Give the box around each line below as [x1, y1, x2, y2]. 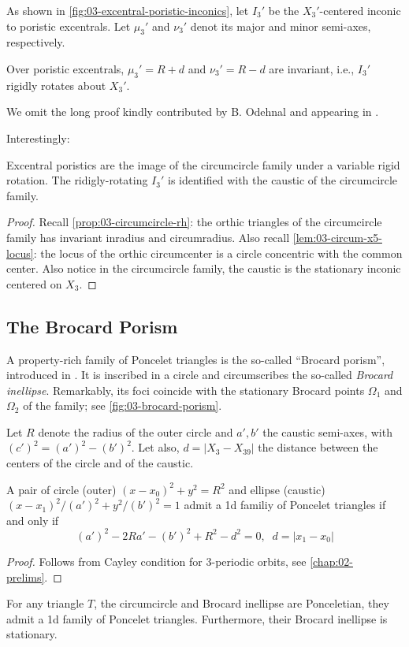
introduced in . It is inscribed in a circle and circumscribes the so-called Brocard [6, 366, 393, 383]
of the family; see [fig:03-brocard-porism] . [23, 397, 222, 414]
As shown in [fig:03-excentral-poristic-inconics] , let [6, 2, 249, 18]
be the [268, 2, 299, 18]
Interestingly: [6, 129, 70, 146]
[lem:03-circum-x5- [292, 229, 382, 245]
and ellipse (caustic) [229, 481, 325, 497]
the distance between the [258, 439, 378, 456]
